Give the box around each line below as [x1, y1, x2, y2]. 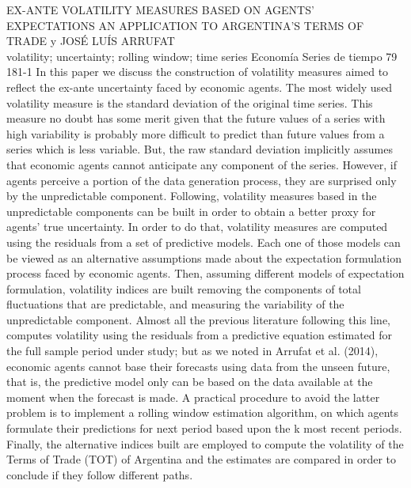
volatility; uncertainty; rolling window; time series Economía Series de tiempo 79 [6, 47, 398, 64]
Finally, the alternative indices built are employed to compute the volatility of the [6, 435, 404, 452]
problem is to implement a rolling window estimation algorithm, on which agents [6, 404, 399, 421]
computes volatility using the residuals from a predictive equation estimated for [6, 327, 393, 343]
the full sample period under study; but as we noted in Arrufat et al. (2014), [6, 342, 379, 359]
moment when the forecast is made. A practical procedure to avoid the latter [6, 388, 380, 405]
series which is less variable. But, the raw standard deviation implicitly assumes [6, 141, 393, 157]
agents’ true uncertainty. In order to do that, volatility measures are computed [6, 218, 388, 235]
